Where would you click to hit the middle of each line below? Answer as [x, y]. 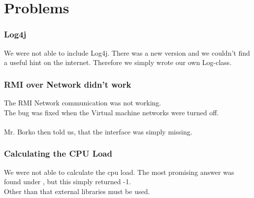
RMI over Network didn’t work [68, 84]
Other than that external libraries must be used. [77, 191]
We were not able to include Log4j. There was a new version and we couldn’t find [127, 52]
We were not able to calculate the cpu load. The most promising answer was [119, 172]
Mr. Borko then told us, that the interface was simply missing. [98, 131]
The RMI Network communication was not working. [83, 102]
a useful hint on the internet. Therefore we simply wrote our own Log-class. [118, 62]
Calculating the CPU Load [58, 153]
